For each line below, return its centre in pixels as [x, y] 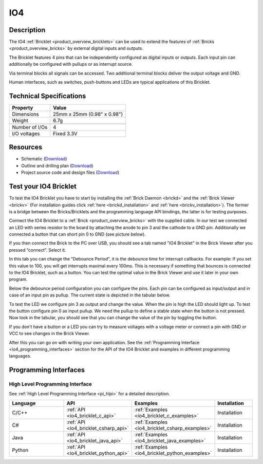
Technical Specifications [47, 96]
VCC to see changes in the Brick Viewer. [49, 334]
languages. [20, 356]
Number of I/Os [30, 127]
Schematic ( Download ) [44, 159]
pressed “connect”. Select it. [38, 250]
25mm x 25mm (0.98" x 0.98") [88, 114]
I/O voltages [26, 133]
